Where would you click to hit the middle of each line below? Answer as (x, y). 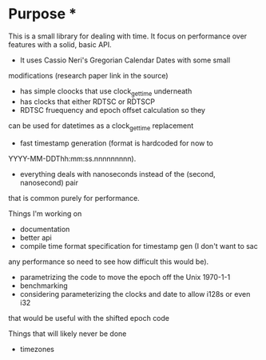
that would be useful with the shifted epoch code (89, 318)
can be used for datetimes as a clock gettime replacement (101, 126)
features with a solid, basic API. (60, 44)
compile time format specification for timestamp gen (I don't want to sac (139, 246)
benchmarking (44, 286)
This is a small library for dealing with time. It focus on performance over (128, 36)
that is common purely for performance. (74, 198)
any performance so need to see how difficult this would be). (109, 262)
